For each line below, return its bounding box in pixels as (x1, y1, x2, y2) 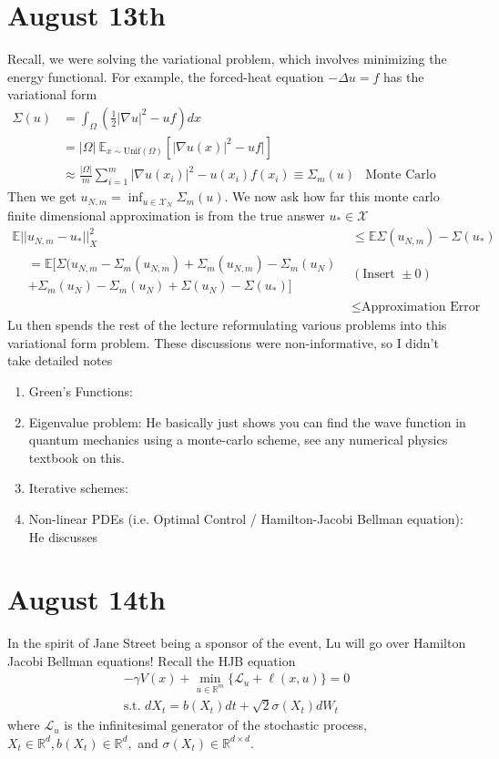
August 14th (7, 580, 166, 618)
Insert (362, 267, 395, 281)
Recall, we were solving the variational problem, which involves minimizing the (7, 49, 447, 68)
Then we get (7, 187, 76, 206)
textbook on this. (28, 447, 125, 467)
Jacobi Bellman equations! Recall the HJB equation (7, 651, 296, 670)
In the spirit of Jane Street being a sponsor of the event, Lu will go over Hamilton (7, 633, 466, 652)
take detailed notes (7, 351, 113, 370)
